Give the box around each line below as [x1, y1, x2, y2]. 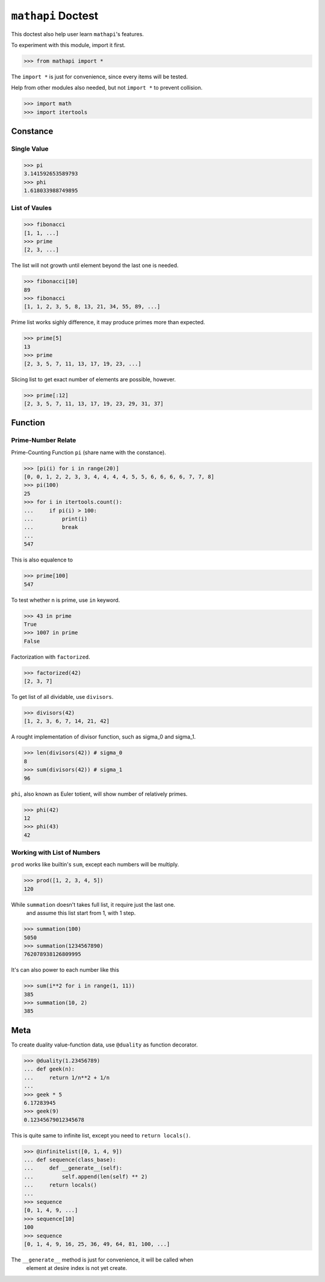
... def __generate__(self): [23, 1165, 123, 1172]
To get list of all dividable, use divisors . [11, 693, 114, 701]
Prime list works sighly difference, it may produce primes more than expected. [11, 319, 205, 326]
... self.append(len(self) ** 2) [23, 1173, 148, 1180]
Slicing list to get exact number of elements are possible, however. [11, 375, 176, 383]
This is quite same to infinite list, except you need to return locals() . [11, 1131, 191, 1139]
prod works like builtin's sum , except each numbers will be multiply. [11, 861, 179, 868]
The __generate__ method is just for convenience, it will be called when [11, 1256, 194, 1263]
